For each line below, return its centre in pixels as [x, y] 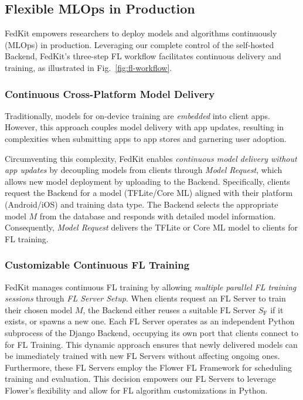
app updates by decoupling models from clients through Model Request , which [144, 170]
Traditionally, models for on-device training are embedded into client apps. [137, 115]
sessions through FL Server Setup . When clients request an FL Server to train [145, 298]
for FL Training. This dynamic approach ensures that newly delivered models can [151, 344]
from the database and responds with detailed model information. [158, 216]
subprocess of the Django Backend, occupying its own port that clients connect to [151, 332]
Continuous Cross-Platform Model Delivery [110, 94]
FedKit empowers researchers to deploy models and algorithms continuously [141, 33]
